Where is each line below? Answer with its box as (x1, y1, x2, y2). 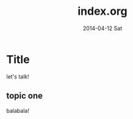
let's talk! (6, 72, 29, 80)
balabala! (6, 107, 29, 114)
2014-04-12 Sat (82, 25, 123, 32)
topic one (6, 91, 43, 101)
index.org (77, 4, 128, 18)
